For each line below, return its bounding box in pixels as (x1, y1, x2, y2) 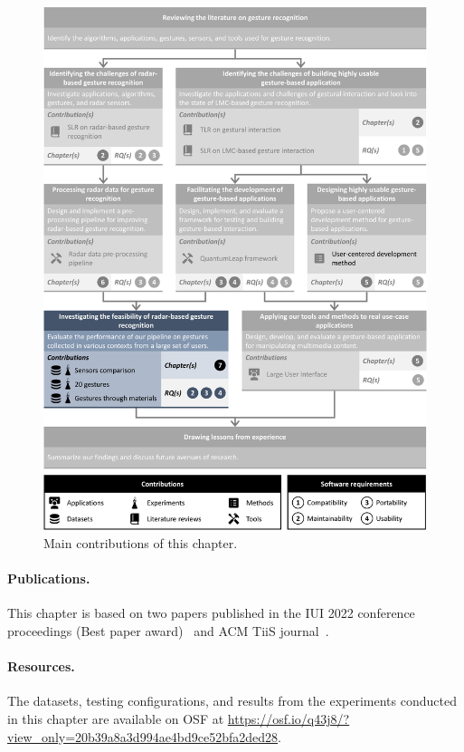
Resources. (7, 657, 75, 676)
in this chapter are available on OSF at (7, 709, 224, 728)
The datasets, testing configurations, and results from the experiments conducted (7, 691, 457, 710)
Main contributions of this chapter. (43, 533, 238, 552)
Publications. (7, 569, 90, 588)
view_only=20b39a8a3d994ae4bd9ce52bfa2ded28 (7, 727, 279, 746)
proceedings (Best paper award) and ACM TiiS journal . (7, 621, 329, 640)
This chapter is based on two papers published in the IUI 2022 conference (7, 603, 415, 622)
